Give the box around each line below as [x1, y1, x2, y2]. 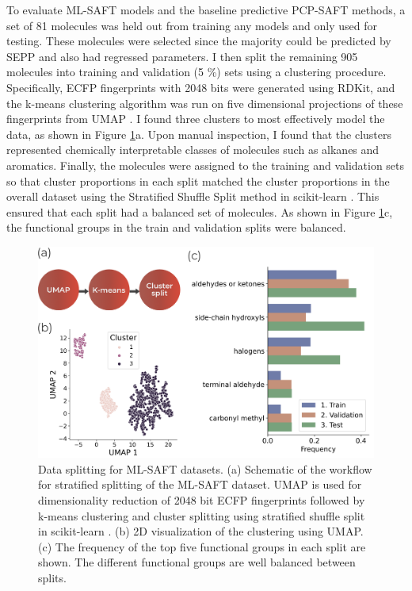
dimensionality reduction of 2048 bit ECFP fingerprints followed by [38, 491, 365, 508]
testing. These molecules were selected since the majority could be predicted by [6, 33, 391, 49]
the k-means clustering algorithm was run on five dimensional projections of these [6, 94, 403, 111]
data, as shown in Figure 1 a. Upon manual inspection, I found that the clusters [6, 125, 392, 142]
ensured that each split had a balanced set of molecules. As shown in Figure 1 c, [6, 203, 393, 220]
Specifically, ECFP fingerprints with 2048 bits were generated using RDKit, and [6, 79, 395, 95]
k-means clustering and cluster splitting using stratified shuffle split [38, 507, 365, 524]
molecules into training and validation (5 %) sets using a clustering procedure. [6, 63, 387, 80]
